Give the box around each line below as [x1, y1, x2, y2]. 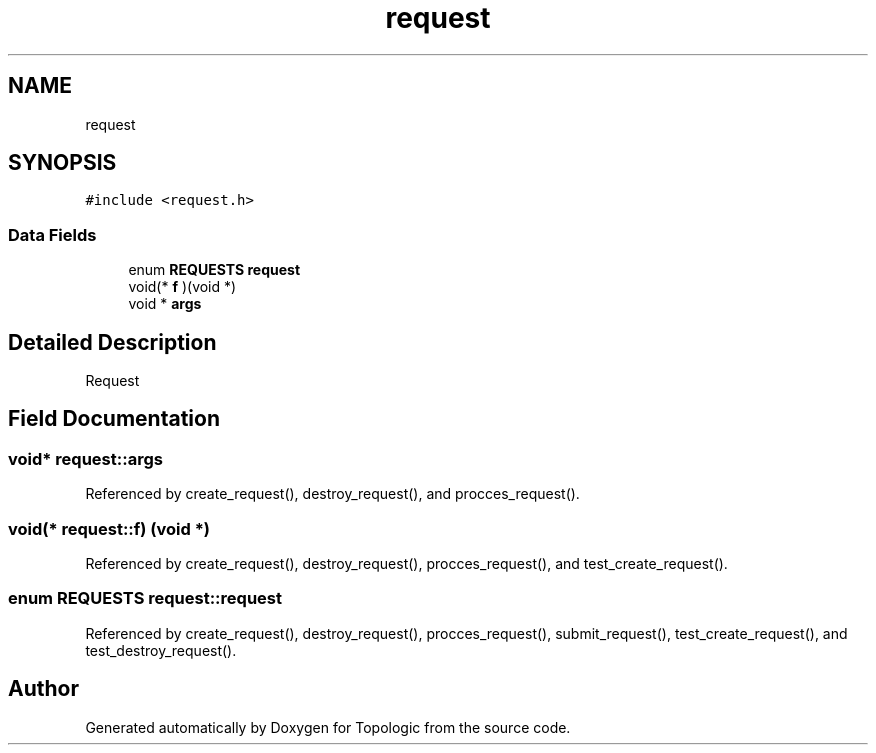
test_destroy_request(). [85, 641, 237, 659]
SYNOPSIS [8, 150, 117, 176]
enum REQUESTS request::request [8, 588, 282, 609]
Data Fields [8, 224, 97, 245]
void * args [128, 295, 202, 313]
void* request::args [8, 448, 163, 469]
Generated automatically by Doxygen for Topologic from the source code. [85, 718, 571, 736]
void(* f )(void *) [128, 278, 237, 296]
